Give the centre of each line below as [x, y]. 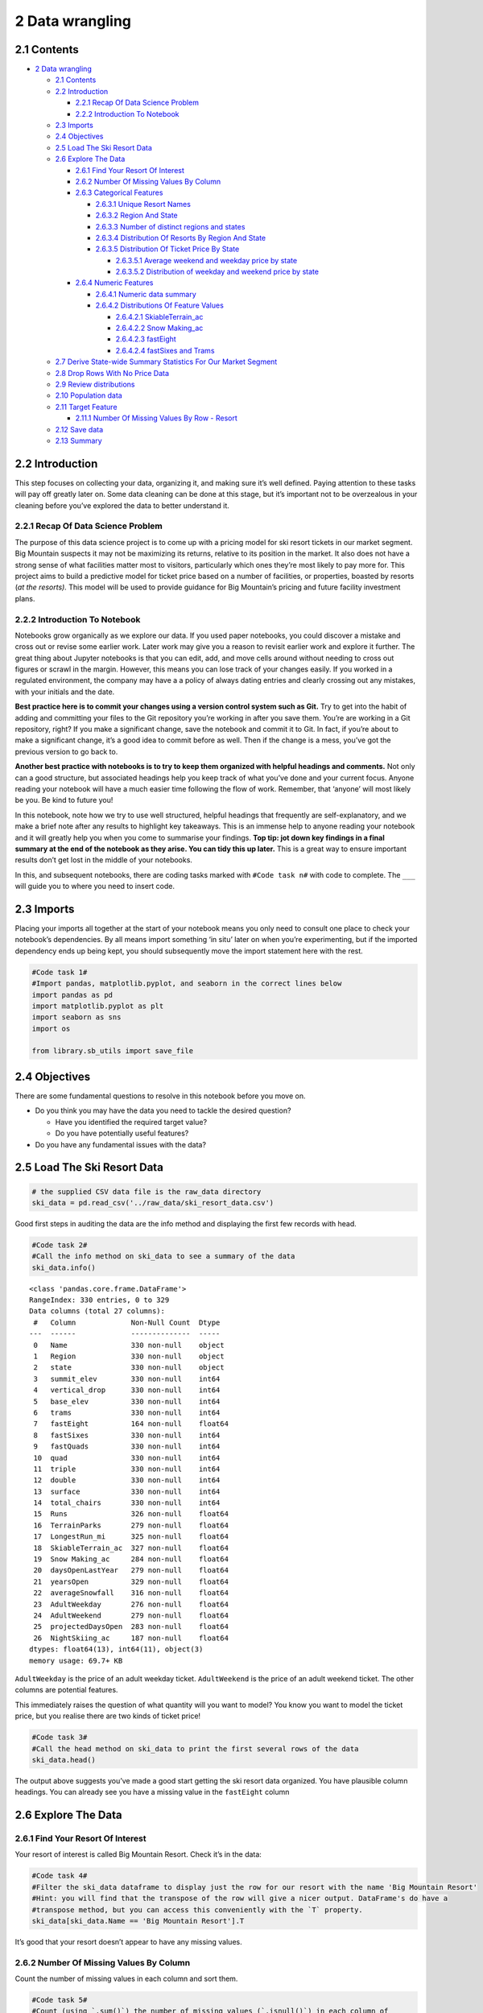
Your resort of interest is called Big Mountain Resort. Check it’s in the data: [138, 1854]
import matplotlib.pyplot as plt [98, 1006]
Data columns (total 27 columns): [97, 1311]
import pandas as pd [72, 995]
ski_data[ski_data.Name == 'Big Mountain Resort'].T [138, 1921]
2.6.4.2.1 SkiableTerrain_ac [159, 316]
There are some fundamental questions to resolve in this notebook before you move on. [160, 1096]
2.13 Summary [78, 440]
